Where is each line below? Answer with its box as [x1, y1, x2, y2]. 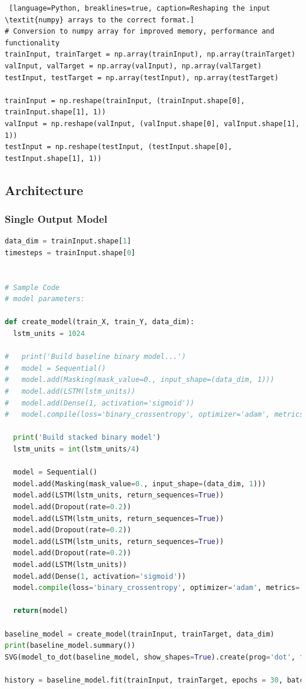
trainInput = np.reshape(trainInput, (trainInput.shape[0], [5, 96, 245, 105]
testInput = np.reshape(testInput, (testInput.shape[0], [5, 143, 232, 151]
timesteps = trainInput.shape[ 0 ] [5, 248, 135, 257]
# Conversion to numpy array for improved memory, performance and [5, 27, 275, 36]
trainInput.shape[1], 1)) [5, 108, 106, 117]
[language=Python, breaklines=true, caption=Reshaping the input [9, 4, 271, 12]
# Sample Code [5, 283, 60, 292]
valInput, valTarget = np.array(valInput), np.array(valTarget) [5, 61, 262, 70]
